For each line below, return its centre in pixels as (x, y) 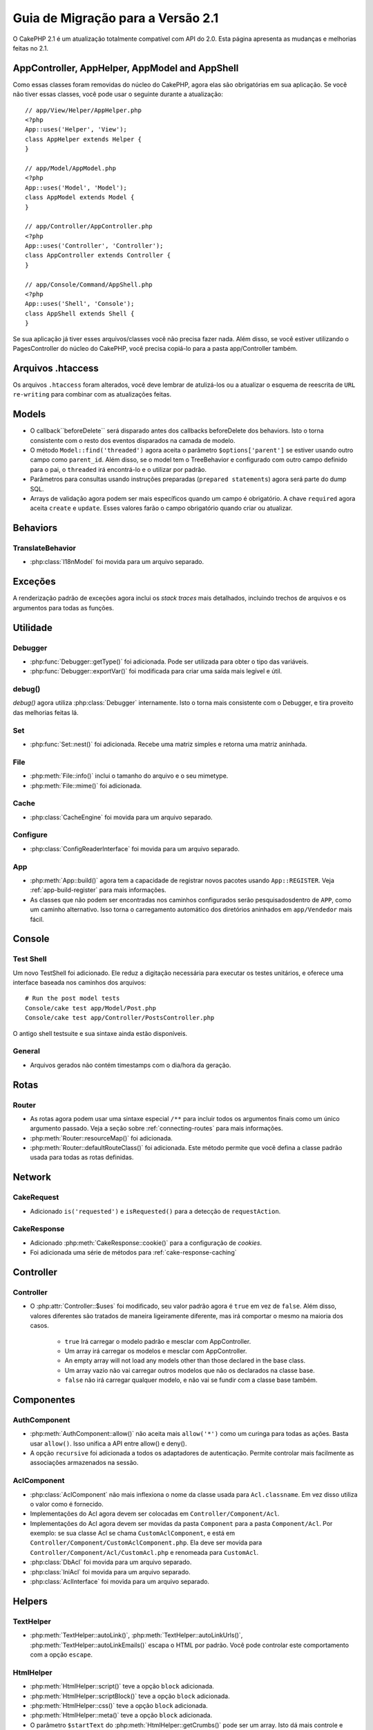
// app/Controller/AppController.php (89, 226)
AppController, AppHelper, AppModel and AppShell (126, 68)
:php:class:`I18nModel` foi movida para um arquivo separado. (117, 562)
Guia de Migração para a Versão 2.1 (116, 18)
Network (32, 1177)
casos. (40, 1326)
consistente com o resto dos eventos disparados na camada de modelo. (133, 440)
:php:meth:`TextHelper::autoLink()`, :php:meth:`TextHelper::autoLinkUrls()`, (136, 1635)
